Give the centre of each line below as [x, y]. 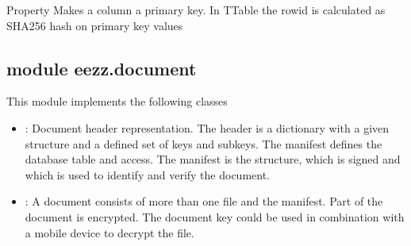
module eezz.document [102, 68]
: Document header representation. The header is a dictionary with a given [207, 127]
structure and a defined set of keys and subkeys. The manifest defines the [204, 143]
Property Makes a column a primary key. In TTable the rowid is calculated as [196, 10]
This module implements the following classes [117, 101]
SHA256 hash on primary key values [95, 25]
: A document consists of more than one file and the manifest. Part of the [204, 201]
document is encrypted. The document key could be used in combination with [215, 216]
